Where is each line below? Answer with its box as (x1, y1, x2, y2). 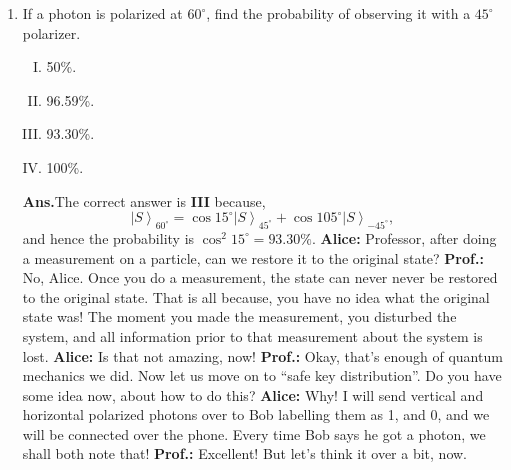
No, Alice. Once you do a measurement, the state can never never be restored (22, 267, 498, 288)
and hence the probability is (22, 227, 195, 248)
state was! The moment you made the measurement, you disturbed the (22, 306, 457, 327)
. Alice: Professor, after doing (311, 227, 497, 248)
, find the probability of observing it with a (206, 3, 471, 23)
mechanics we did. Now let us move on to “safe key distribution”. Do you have (22, 365, 502, 386)
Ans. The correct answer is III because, (22, 190, 266, 211)
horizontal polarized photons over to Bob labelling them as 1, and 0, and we (22, 404, 490, 425)
